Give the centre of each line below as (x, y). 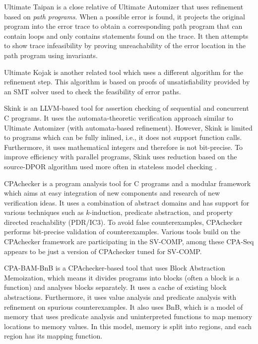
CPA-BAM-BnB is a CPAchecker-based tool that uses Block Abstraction (115, 268)
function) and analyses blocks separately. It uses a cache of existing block (115, 287)
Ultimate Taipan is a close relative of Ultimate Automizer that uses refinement (124, 6)
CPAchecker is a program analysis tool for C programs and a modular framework (128, 183)
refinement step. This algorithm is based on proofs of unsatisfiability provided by (127, 82)
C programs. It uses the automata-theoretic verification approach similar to (119, 117)
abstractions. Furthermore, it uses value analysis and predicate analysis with (120, 297)
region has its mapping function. (53, 336)
